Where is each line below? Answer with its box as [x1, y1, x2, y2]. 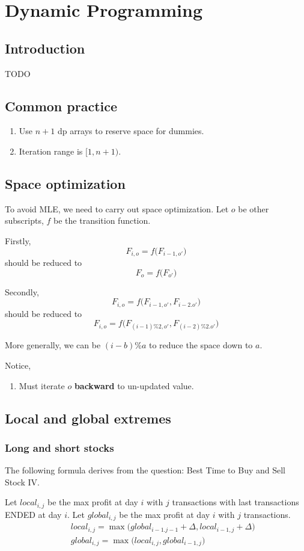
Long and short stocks [5, 440, 114, 455]
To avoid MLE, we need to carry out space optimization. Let [5, 202, 229, 215]
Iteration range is [19, 144, 83, 157]
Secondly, [5, 285, 39, 298]
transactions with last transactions [172, 496, 299, 508]
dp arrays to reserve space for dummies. [57, 125, 204, 137]
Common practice [5, 96, 118, 115]
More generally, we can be [5, 339, 101, 351]
